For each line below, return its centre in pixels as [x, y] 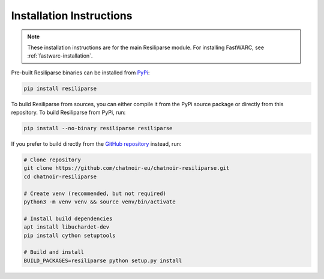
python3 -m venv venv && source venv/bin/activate [100, 202]
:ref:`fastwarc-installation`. [60, 56]
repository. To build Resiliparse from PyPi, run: [68, 112]
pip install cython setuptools [70, 235]
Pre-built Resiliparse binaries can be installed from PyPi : [80, 73]
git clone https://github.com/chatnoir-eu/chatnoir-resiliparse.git [127, 168]
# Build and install [54, 252]
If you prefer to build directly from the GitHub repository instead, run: [96, 144]
